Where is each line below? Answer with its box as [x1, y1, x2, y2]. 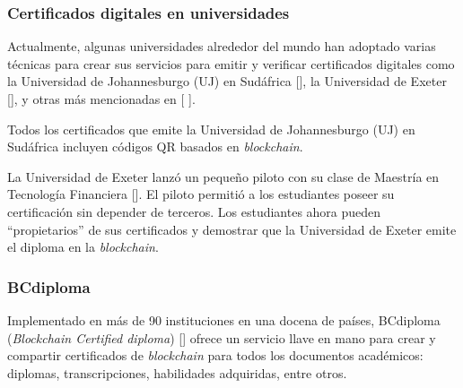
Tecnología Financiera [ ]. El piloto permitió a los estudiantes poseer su [7, 185, 395, 203]
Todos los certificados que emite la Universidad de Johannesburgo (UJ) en [7, 119, 415, 138]
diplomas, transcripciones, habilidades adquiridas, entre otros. [7, 363, 347, 382]
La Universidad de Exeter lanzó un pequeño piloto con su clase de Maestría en [7, 167, 440, 185]
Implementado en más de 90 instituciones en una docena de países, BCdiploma [7, 310, 441, 329]
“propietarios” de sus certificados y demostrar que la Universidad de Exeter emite [7, 220, 457, 238]
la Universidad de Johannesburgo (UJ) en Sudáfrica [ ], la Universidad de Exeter [7, 72, 447, 91]
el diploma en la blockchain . [7, 237, 159, 256]
